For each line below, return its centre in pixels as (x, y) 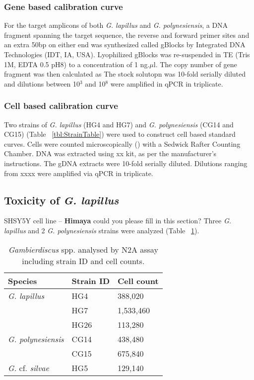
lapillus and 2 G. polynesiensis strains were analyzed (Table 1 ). (102, 230)
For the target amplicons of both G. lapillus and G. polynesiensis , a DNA (116, 25)
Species (23, 281)
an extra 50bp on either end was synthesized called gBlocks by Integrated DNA (125, 45)
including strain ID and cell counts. (83, 261)
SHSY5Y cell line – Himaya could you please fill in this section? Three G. (118, 221)
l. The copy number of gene (195, 64)
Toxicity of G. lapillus (62, 200)
